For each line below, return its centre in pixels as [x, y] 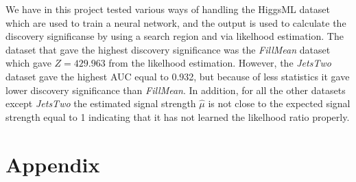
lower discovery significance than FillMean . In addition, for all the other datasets [176, 90]
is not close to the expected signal [279, 103]
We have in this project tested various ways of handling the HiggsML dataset [168, 9]
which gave [28, 63]
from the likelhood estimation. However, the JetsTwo [220, 63]
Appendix [53, 164]
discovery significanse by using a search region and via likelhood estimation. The [175, 36]
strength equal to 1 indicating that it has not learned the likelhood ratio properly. [178, 116]
